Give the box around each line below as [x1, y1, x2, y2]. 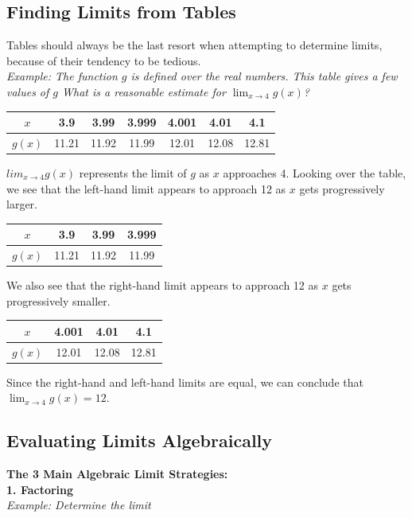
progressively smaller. [6, 292, 111, 309]
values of [6, 83, 49, 99]
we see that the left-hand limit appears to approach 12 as [6, 180, 286, 197]
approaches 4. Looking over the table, [223, 165, 406, 181]
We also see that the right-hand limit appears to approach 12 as [6, 277, 319, 294]
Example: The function [6, 68, 118, 84]
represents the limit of [79, 165, 187, 181]
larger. [6, 196, 37, 212]
